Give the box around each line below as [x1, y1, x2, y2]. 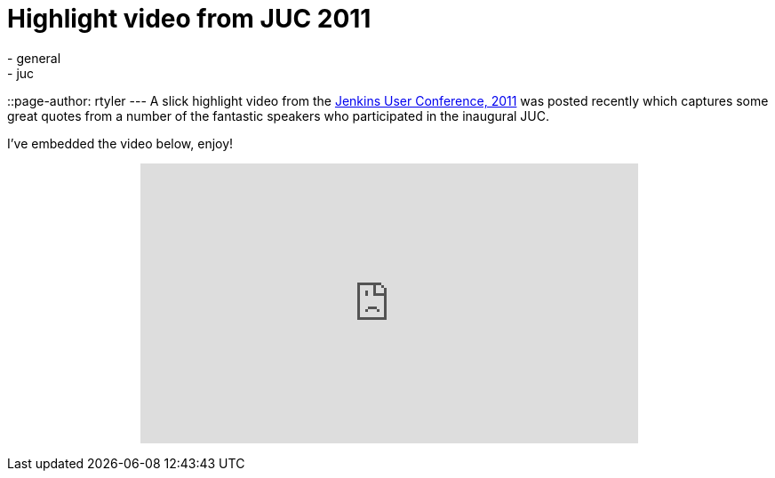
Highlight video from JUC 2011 [7, 4, 372, 34]
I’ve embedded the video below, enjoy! [7, 135, 234, 151]
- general [7, 50, 61, 66]
